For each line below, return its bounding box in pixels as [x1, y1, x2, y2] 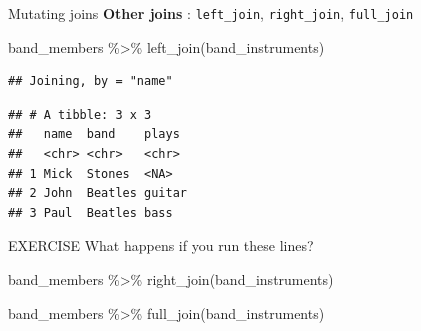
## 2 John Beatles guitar [8, 186, 187, 201]
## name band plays [8, 127, 180, 142]
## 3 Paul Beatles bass [8, 205, 173, 220]
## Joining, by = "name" [8, 74, 173, 89]
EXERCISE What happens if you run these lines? [8, 235, 314, 256]
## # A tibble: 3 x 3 [8, 107, 152, 122]
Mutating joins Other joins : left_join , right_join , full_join [8, 3, 414, 23]
